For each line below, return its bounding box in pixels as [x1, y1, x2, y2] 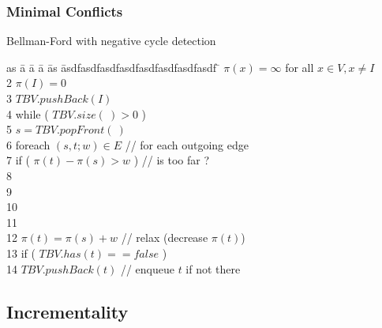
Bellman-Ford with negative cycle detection [6, 32, 216, 49]
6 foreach [6, 136, 51, 153]
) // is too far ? [133, 152, 210, 168]
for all [285, 58, 314, 75]
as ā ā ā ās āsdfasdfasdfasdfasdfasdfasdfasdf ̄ [6, 58, 220, 75]
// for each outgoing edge [125, 136, 249, 153]
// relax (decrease [121, 229, 208, 246]
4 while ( [6, 105, 49, 122]
